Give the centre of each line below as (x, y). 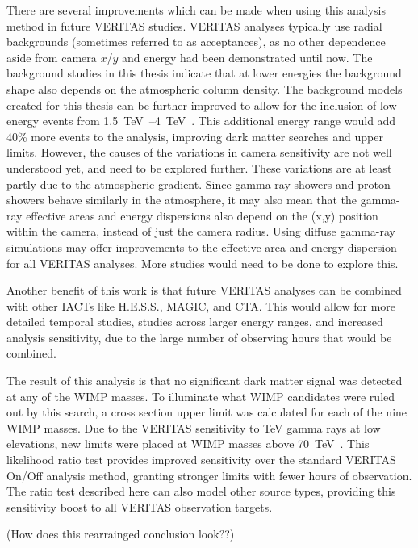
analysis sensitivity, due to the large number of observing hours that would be (199, 337)
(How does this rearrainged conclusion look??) (121, 534)
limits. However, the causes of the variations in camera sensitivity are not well (199, 152)
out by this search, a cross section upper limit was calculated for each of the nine (207, 412)
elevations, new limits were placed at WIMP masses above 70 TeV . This (188, 443)
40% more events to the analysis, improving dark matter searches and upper (195, 136)
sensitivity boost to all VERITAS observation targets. (140, 506)
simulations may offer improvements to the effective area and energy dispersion (202, 247)
